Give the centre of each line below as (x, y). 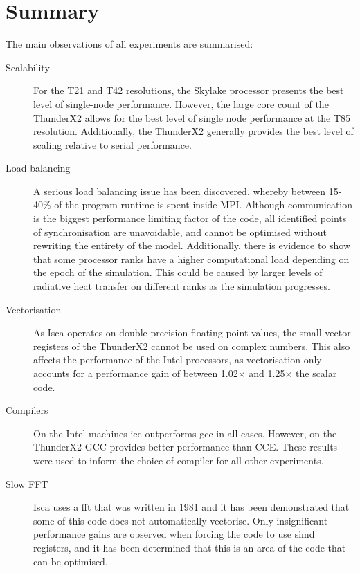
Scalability (28, 67)
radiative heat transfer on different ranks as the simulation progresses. (182, 286)
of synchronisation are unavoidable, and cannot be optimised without (180, 231)
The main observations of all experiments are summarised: (129, 44)
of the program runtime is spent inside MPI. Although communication (204, 204)
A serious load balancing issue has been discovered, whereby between (180, 191)
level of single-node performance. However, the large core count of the (181, 103)
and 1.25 (267, 373)
